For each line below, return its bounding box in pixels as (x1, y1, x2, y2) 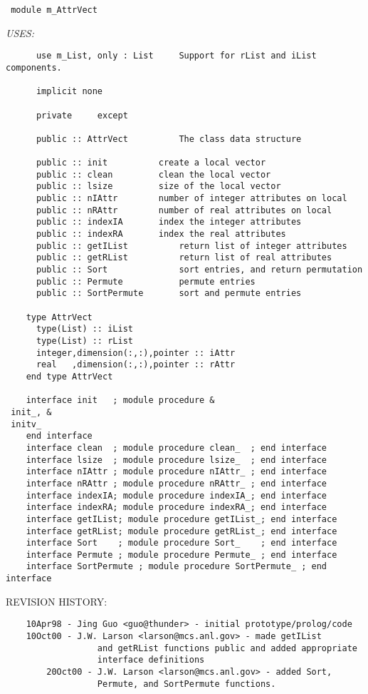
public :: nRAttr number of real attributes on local (36, 205, 332, 215)
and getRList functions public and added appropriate (97, 643, 357, 653)
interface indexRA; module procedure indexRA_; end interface (26, 502, 327, 513)
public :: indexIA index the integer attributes (36, 217, 302, 228)
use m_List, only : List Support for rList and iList (36, 51, 317, 61)
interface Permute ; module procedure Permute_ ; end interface (26, 549, 337, 560)
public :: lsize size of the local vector (36, 181, 281, 192)
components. (6, 62, 62, 73)
